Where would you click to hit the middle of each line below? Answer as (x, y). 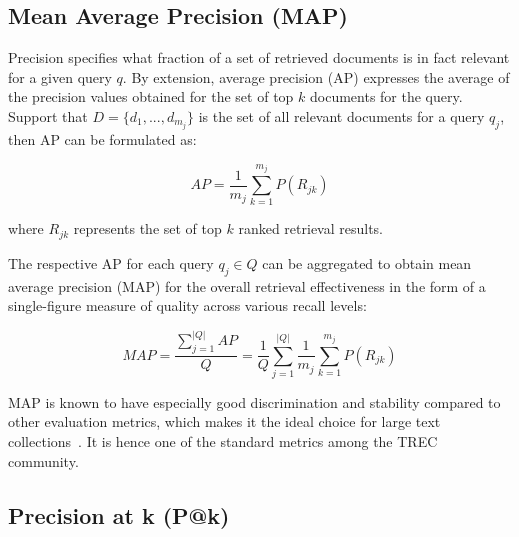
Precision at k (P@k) (119, 514)
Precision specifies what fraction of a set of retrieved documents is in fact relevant (259, 57)
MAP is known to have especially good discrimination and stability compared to (254, 401)
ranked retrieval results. (311, 228)
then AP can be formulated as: (102, 139)
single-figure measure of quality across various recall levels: (187, 305)
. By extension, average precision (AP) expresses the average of (316, 76)
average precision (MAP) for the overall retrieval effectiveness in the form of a (247, 285)
